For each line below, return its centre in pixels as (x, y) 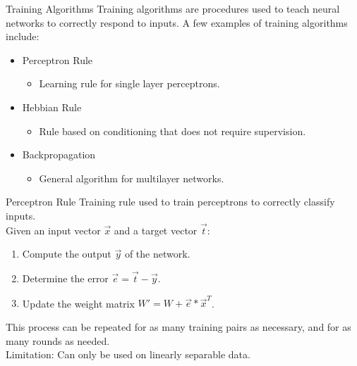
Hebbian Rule (52, 107)
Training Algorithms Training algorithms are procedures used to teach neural (173, 8)
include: (23, 36)
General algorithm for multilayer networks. (132, 178)
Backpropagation (59, 154)
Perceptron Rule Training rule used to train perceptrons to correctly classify (170, 202)
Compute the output (67, 254)
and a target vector (156, 230)
